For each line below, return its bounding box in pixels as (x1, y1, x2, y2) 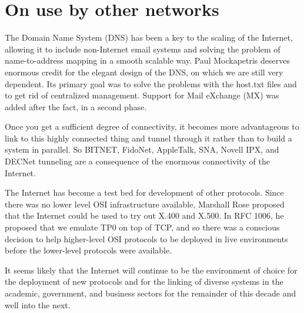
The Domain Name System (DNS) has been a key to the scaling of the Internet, (5, 31, 293, 44)
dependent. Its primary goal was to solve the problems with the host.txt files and (5, 77, 297, 90)
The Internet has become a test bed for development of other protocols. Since (5, 186, 284, 199)
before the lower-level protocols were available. (5, 244, 172, 256)
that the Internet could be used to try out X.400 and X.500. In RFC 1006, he (5, 209, 284, 222)
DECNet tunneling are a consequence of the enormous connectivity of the (5, 155, 270, 167)
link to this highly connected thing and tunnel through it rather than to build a (5, 131, 292, 144)
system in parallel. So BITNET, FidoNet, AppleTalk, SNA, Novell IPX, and (5, 143, 279, 156)
